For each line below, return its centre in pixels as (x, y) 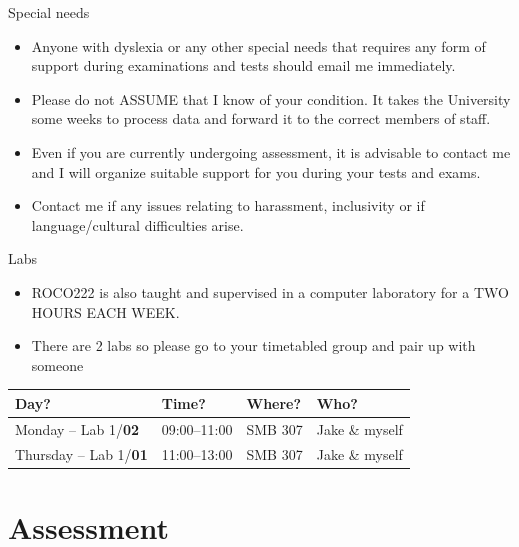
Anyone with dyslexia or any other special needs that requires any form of (258, 45)
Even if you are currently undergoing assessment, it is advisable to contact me (271, 151)
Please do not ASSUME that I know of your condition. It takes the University (271, 98)
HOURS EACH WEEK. (105, 311)
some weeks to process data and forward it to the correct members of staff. (261, 118)
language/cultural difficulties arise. (137, 224)
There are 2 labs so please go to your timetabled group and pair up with (253, 345)
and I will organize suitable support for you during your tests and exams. (256, 171)
